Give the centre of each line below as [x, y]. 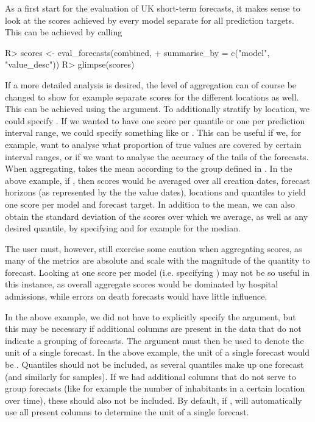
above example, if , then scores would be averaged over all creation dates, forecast [157, 180]
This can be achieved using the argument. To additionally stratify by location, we [157, 109]
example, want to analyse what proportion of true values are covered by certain [153, 144]
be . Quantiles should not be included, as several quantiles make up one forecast [154, 364]
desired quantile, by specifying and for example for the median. [123, 228]
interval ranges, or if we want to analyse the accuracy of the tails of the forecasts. [157, 156]
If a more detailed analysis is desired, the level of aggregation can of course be [151, 84]
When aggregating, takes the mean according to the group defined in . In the [149, 168]
